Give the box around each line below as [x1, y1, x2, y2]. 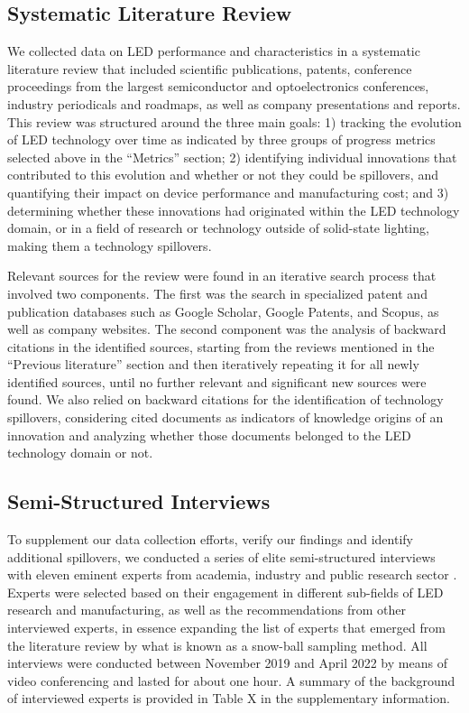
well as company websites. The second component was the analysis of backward [7, 319, 446, 338]
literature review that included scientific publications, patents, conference [7, 59, 412, 78]
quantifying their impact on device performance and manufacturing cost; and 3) [7, 182, 449, 201]
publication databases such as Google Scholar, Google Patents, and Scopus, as [7, 301, 439, 320]
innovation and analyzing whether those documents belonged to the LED [7, 425, 411, 444]
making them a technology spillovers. [7, 236, 212, 255]
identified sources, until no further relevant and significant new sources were [7, 372, 427, 391]
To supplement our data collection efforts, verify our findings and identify [7, 530, 413, 549]
